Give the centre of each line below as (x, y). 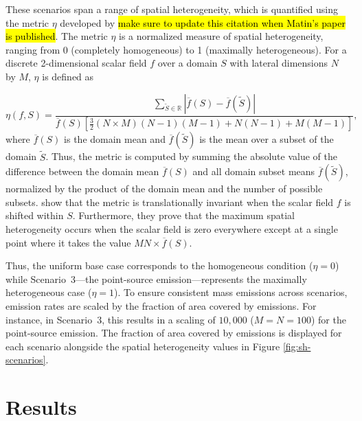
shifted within (35, 215)
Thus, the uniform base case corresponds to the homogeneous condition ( (159, 265)
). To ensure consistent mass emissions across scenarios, (231, 292)
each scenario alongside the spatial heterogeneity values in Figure (143, 346)
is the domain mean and (115, 139)
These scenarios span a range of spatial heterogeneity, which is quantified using (172, 9)
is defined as (68, 76)
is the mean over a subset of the (267, 139)
